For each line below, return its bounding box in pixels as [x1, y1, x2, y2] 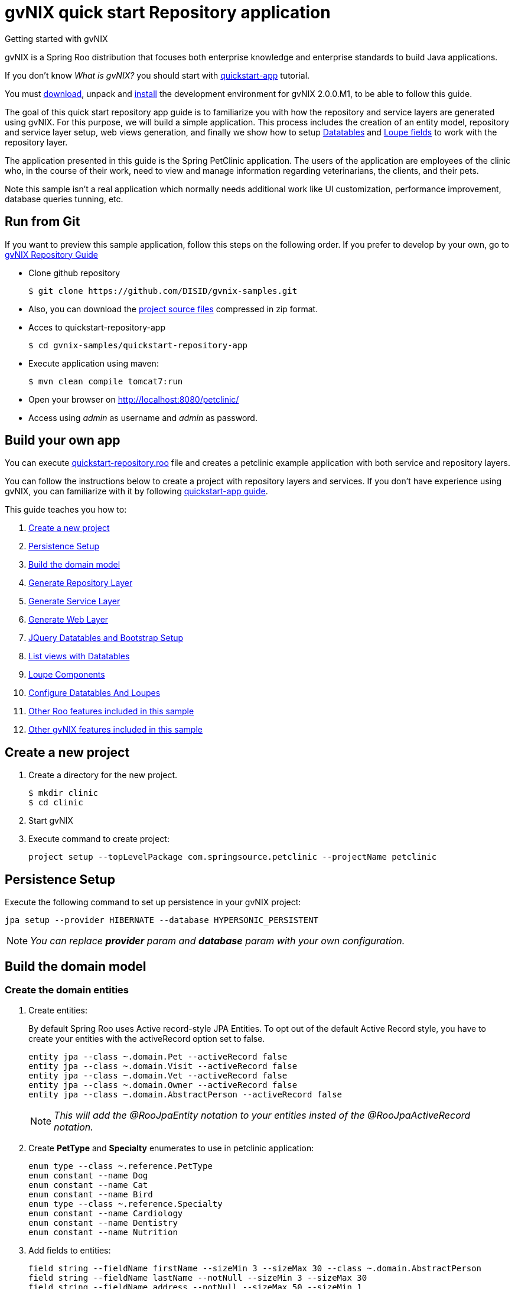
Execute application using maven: [28, 358, 159, 368]
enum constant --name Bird [28, 1190, 153, 1200]
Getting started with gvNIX [5, 33, 108, 44]
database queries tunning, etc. [5, 193, 123, 204]
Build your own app [5, 433, 120, 448]
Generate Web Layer [28, 614, 109, 625]
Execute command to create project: [28, 834, 170, 844]
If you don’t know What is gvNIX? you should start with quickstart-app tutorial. [5, 70, 310, 80]
